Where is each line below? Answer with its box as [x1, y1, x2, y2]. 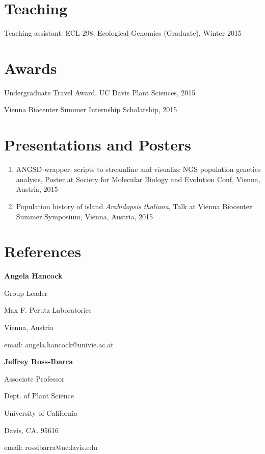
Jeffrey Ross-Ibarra [4, 356, 73, 367]
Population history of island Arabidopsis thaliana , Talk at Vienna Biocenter [16, 200, 252, 211]
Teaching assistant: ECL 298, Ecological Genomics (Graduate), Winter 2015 [4, 28, 242, 38]
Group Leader [4, 287, 48, 298]
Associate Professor [4, 373, 65, 384]
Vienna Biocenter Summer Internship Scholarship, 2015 [4, 104, 177, 115]
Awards [4, 57, 57, 78]
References [4, 241, 82, 262]
